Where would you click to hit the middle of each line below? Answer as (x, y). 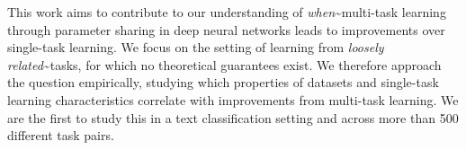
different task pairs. (61, 135)
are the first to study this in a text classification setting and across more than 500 (233, 117)
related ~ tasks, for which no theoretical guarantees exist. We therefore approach (224, 64)
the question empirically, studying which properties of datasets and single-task (223, 82)
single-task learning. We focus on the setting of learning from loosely (196, 47)
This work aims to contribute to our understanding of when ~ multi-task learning (227, 12)
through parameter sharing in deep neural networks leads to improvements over (226, 29)
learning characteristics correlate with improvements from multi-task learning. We (233, 99)
